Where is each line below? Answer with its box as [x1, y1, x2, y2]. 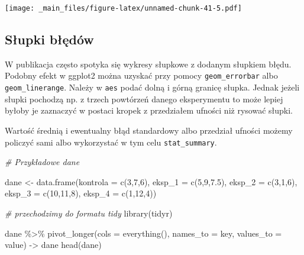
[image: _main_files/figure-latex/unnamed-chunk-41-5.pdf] [5, 4, 242, 12]
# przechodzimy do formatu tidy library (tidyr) [5, 206, 173, 219]
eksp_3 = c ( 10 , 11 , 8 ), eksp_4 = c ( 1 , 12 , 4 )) [5, 187, 157, 199]
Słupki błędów [5, 30, 94, 49]
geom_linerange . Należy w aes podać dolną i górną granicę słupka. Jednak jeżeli [5, 81, 300, 93]
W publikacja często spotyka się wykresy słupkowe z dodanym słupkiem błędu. [5, 57, 292, 70]
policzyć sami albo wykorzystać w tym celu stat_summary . [5, 135, 217, 148]
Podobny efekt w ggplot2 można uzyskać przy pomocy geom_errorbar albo [5, 69, 278, 82]
